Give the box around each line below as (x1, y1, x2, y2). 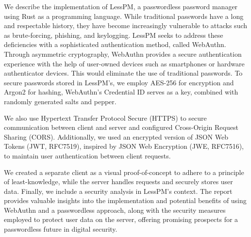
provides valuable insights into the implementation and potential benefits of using (4, 195, 247, 205)
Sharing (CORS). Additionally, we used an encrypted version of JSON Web (4, 131, 228, 142)
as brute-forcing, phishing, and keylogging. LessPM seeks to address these (4, 30, 223, 40)
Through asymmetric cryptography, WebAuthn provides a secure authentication (4, 48, 242, 59)
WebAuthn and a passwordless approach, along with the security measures (4, 205, 226, 215)
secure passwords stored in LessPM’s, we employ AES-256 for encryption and (4, 77, 234, 87)
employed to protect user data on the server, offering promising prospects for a (4, 214, 238, 224)
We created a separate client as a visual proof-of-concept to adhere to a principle (4, 167, 244, 177)
